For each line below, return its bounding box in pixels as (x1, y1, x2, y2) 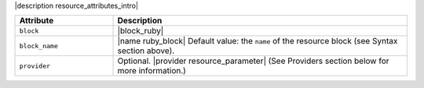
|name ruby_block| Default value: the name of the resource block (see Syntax (117, 36, 398, 47)
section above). (117, 45, 175, 56)
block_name (19, 41, 59, 50)
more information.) (117, 65, 186, 76)
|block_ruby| (117, 26, 164, 37)
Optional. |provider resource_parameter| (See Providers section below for (117, 55, 389, 66)
